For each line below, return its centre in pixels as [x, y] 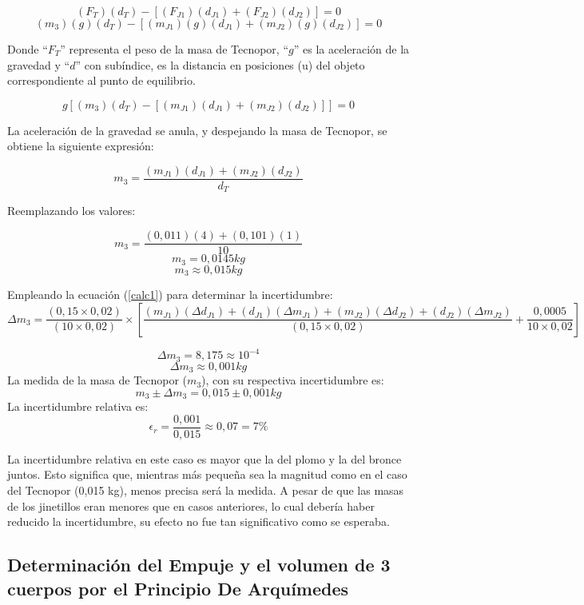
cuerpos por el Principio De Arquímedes [178, 588]
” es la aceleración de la [352, 49]
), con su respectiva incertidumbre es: [293, 380]
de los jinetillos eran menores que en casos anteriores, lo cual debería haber [191, 505]
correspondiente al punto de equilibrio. [101, 80]
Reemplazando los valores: [72, 211]
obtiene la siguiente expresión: [81, 146]
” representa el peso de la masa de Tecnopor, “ [175, 49]
